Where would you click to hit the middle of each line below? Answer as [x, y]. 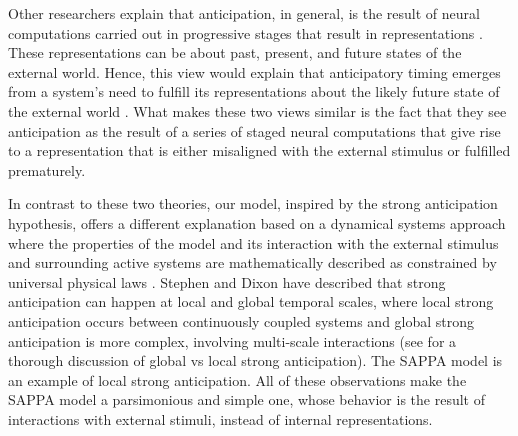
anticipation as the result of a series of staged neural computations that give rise [254, 130]
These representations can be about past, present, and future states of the [235, 52]
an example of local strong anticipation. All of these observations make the [237, 379]
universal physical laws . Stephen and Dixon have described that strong [227, 281]
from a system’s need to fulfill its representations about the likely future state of [254, 91]
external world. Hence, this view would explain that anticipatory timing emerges [254, 71]
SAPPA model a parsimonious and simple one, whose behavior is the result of [246, 399]
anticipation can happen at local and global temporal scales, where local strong [251, 301]
